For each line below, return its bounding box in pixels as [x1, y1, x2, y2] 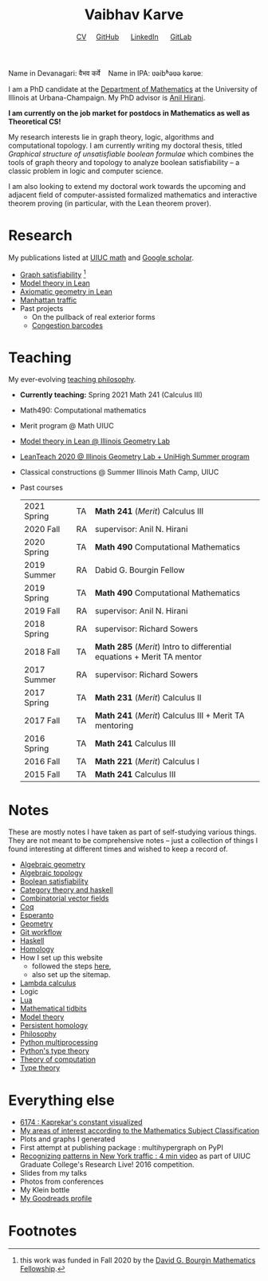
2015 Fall [23, 769, 61, 780]
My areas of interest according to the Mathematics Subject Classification [19, 1126, 260, 1136]
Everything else [8, 1091, 115, 1110]
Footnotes [8, 1222, 77, 1240]
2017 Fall [23, 715, 61, 727]
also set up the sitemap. [31, 970, 111, 979]
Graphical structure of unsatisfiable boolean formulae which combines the [8, 149, 254, 159]
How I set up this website [19, 953, 104, 963]
